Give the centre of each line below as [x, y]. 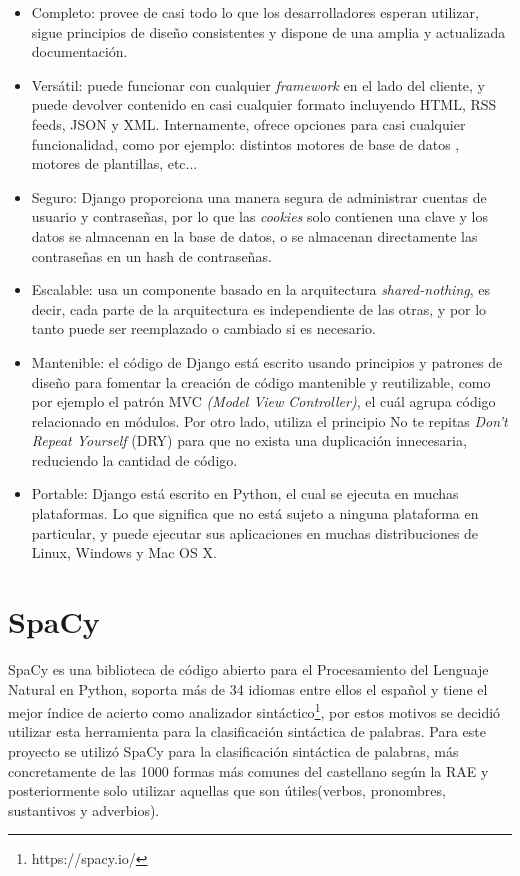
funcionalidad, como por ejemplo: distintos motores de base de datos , [245, 143]
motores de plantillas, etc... [114, 163]
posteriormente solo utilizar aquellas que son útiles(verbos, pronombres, [227, 790]
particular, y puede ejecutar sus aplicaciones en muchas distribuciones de [255, 532]
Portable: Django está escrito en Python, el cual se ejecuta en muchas [245, 493]
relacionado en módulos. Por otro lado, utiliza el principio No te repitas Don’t [269, 420]
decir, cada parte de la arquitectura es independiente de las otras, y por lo [259, 308]
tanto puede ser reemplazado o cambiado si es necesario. [203, 328]
